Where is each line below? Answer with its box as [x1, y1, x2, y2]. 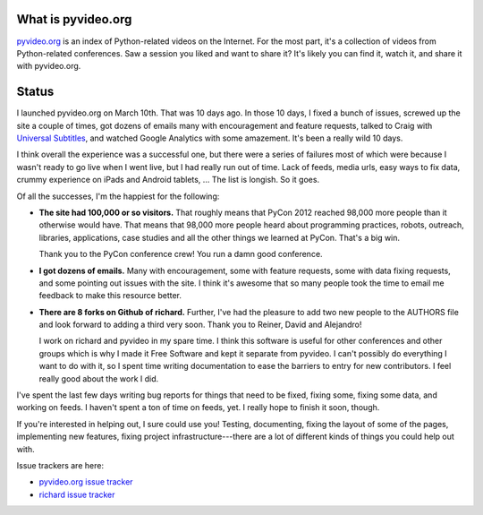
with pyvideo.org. [16, 61, 81, 72]
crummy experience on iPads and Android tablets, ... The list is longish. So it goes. [16, 175, 320, 185]
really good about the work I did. [38, 373, 159, 384]
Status [16, 84, 55, 99]
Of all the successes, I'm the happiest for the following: [16, 191, 220, 202]
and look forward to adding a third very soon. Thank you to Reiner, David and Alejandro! [38, 319, 362, 330]
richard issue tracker [38, 489, 115, 500]
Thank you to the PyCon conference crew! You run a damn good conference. [38, 249, 323, 260]
